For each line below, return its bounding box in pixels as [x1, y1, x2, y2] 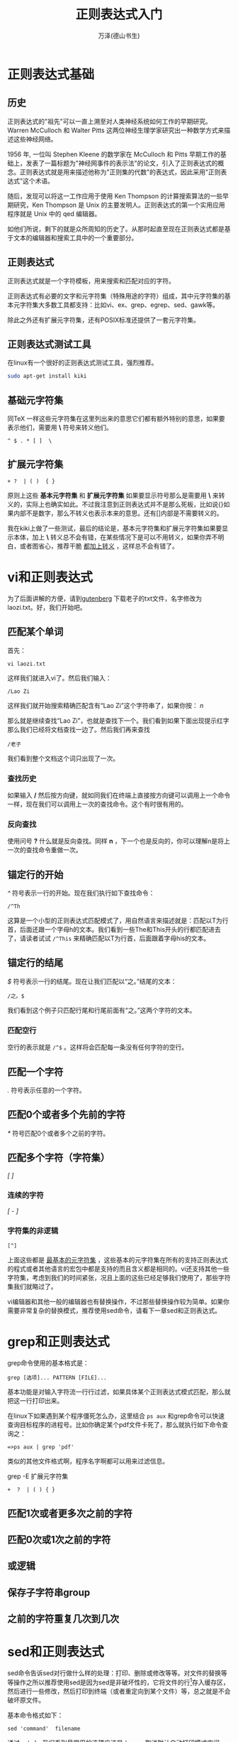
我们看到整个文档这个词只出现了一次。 [7, 754, 119, 763]
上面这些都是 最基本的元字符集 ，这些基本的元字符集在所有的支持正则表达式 [7, 1256, 228, 1264]
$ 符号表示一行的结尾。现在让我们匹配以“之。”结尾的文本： [7, 977, 177, 985]
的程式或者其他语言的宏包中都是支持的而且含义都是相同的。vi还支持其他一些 [7, 1264, 230, 1273]
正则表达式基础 [7, 66, 95, 82]
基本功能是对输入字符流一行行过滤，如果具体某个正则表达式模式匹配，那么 [7, 1387, 225, 1397]
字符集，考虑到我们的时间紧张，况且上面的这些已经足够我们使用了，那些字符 [7, 1274, 231, 1282]
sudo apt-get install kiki [7, 372, 87, 380]
